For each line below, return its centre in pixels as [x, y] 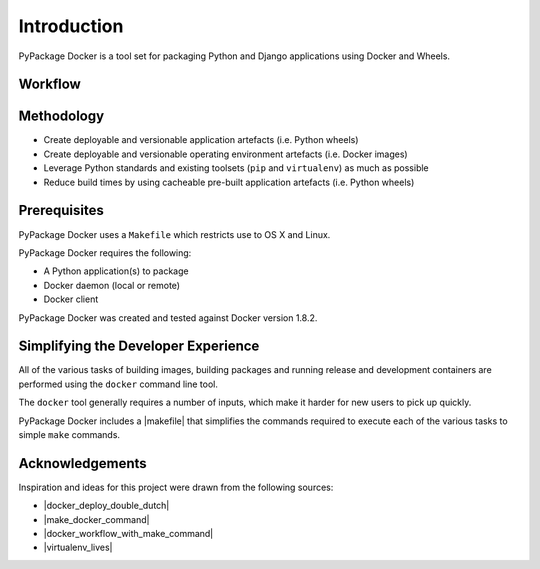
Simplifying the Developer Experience [139, 346]
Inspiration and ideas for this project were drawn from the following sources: [176, 487]
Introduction [71, 26]
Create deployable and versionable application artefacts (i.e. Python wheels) [201, 140]
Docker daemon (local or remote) [111, 285]
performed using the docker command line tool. [118, 384]
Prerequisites [61, 210]
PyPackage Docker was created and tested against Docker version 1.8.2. [168, 317]
